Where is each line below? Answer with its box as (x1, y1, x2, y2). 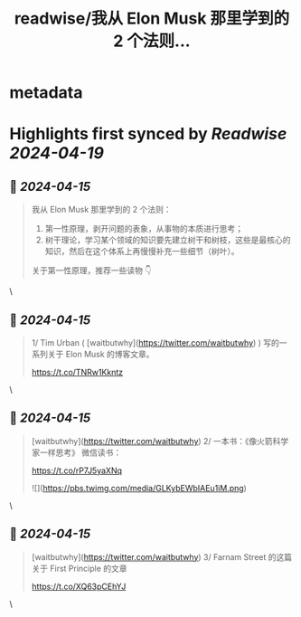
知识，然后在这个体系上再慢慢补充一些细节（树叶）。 (44, 246, 240, 257)
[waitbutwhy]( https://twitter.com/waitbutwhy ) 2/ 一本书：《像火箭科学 (31, 435, 289, 446)
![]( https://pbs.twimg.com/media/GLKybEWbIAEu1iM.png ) (31, 482, 247, 493)
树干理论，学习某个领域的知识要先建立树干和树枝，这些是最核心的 (44, 234, 291, 245)
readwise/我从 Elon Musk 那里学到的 (14, 8, 290, 29)
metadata (9, 82, 83, 103)
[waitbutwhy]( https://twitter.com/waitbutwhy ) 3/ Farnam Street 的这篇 (31, 551, 292, 562)
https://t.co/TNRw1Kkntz (31, 367, 124, 377)
